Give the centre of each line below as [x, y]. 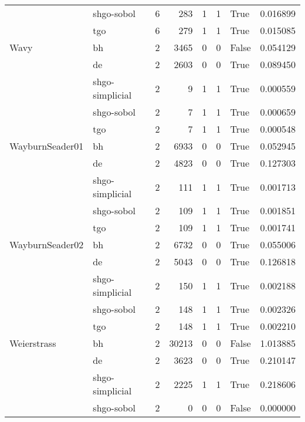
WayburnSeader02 [47, 244]
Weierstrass [33, 343]
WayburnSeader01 [47, 146]
